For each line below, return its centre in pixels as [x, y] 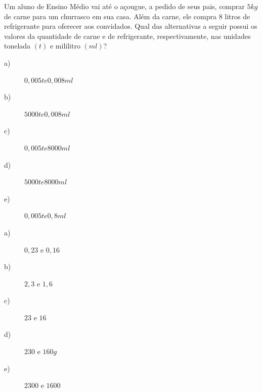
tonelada [17, 46]
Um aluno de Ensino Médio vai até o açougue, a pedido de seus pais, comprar [124, 6]
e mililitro [65, 46]
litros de [237, 16]
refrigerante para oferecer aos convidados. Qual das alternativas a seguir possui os [131, 26]
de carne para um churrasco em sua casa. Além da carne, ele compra [110, 16]
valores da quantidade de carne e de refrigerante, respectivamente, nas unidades [127, 36]
